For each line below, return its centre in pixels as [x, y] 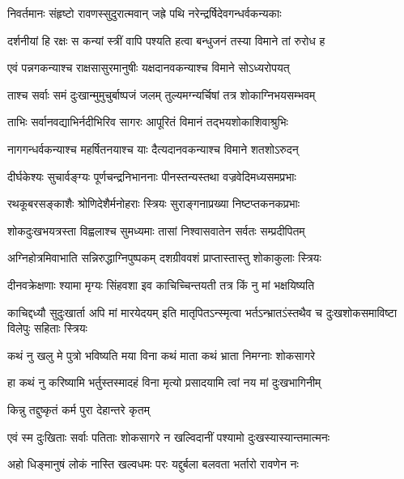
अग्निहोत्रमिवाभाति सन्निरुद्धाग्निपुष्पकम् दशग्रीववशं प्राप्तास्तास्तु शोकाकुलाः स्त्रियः [164, 258]
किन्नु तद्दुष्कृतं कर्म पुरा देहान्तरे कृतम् [79, 409]
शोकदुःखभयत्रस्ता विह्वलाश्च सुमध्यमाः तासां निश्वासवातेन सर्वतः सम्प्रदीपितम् [156, 230]
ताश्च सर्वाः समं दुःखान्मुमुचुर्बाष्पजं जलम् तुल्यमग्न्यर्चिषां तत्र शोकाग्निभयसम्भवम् [162, 94]
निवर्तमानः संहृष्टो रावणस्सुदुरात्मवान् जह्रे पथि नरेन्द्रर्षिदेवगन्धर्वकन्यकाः [145, 13]
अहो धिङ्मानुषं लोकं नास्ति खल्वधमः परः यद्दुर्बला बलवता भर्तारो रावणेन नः [153, 464]
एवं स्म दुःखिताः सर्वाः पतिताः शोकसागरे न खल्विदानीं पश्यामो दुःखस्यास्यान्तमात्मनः [168, 437]
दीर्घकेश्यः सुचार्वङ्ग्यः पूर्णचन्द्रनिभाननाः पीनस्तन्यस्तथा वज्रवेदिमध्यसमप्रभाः [152, 176]
